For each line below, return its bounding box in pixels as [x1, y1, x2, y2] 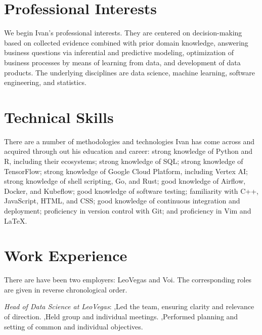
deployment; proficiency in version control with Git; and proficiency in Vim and [4, 205, 251, 216]
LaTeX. [4, 215, 27, 226]
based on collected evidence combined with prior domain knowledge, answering [4, 37, 248, 48]
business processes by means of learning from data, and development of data [4, 57, 241, 67]
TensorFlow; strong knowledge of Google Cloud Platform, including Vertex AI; [4, 165, 248, 176]
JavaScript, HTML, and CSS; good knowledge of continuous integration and [4, 195, 240, 206]
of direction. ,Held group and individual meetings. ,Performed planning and [4, 311, 238, 322]
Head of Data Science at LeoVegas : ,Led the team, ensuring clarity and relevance [4, 301, 254, 312]
